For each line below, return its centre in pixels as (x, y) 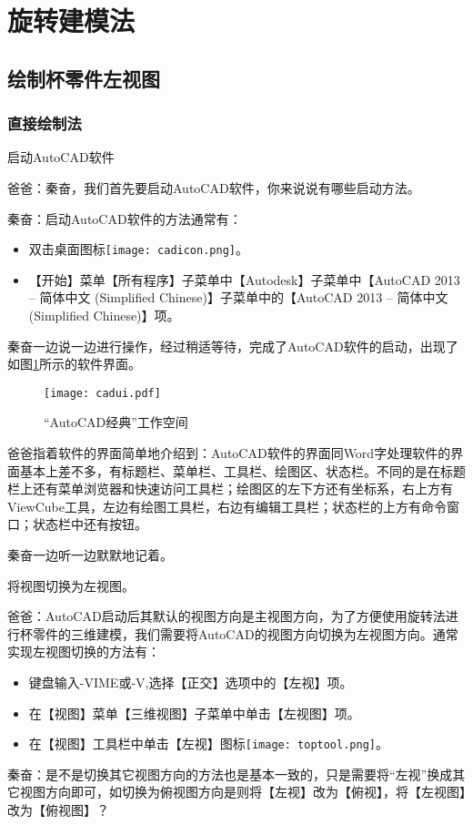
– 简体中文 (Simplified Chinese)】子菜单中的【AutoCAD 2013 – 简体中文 (238, 297)
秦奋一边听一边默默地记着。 (90, 555)
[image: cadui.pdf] (102, 393)
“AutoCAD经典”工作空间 (116, 422)
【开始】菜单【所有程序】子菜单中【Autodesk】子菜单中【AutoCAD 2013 (244, 279)
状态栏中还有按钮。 (90, 524)
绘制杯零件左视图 (84, 78)
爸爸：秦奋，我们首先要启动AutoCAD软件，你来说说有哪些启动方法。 (214, 187)
